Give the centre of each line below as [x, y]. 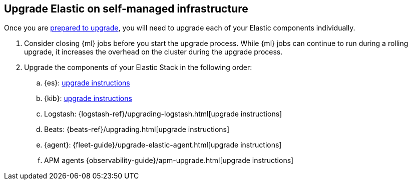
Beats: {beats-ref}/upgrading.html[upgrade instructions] [137, 129]
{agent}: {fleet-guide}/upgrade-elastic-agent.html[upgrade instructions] [163, 145]
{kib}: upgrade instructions [88, 98]
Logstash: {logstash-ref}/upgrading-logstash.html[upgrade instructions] [163, 114]
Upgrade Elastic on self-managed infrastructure [126, 9]
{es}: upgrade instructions [87, 83]
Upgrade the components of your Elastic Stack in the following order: [138, 67]
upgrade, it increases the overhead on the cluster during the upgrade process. [153, 52]
